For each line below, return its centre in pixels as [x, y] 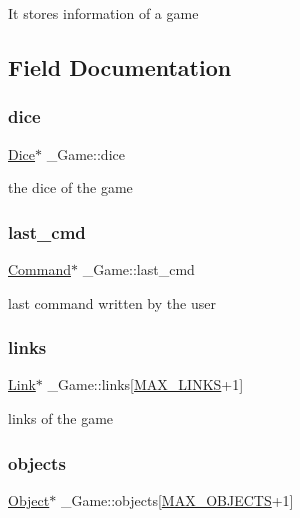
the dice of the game [70, 187]
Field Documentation [120, 66]
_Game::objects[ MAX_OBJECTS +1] [177, 499]
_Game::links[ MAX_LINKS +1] [145, 384]
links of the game [61, 418]
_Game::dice [85, 153]
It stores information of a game [103, 13]
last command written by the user [112, 302]
